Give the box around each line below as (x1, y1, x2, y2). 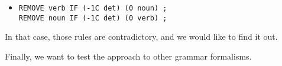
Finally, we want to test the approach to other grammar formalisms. (5, 50, 252, 62)
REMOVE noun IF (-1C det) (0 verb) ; (18, 13, 167, 22)
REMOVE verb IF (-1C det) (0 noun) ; (18, 4, 167, 12)
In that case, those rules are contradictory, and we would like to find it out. (5, 30, 278, 43)
